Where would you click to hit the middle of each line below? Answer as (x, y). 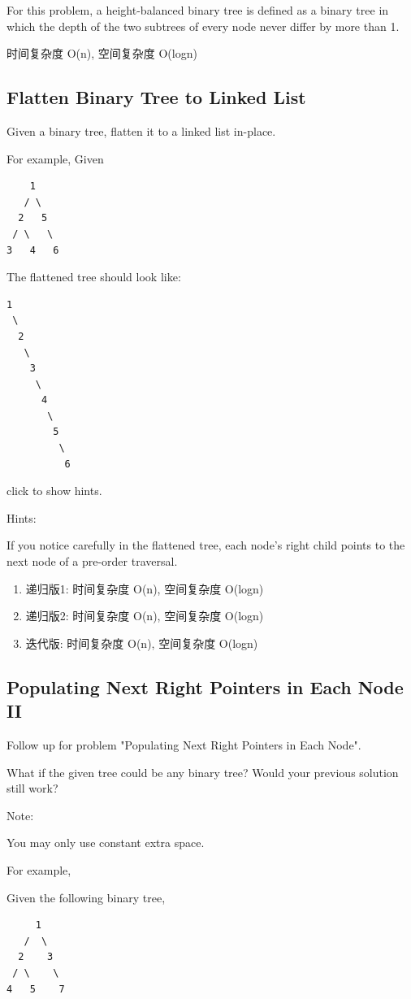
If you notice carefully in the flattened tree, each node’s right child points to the (206, 545)
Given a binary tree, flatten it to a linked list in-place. (141, 130)
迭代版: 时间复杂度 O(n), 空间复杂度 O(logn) (142, 643)
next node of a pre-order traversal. (92, 561)
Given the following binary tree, (86, 897)
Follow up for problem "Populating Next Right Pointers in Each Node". (184, 745)
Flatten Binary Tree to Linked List (156, 97)
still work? (32, 788)
